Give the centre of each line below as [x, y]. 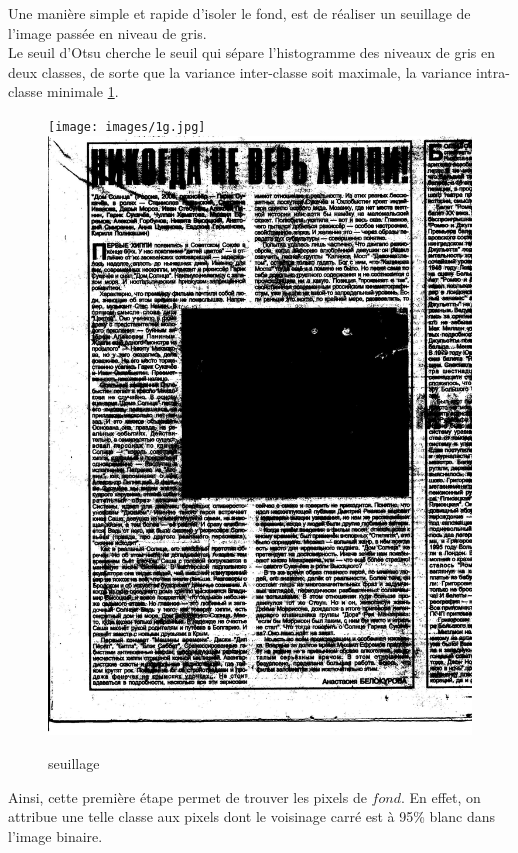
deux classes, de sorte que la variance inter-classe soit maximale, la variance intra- [259, 71]
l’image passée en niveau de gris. [107, 32]
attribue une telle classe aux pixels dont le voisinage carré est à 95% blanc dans [252, 816]
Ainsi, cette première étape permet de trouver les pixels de [187, 796]
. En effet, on [440, 796]
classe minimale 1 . [63, 91]
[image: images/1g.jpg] [127, 126]
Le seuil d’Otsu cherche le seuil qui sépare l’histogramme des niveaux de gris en [251, 52]
